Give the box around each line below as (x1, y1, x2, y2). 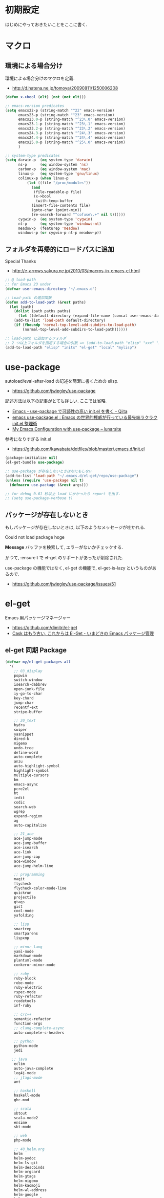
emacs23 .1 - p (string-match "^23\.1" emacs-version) (18, 122, 125, 127)
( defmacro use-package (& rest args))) (9, 482, 89, 487)
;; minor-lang (14, 944, 42, 949)
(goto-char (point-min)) (31, 208, 82, 213)
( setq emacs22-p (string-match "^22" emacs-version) (5, 108, 115, 113)
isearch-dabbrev (14, 682, 47, 687)
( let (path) (9, 304, 34, 309)
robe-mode (14, 980, 34, 985)
